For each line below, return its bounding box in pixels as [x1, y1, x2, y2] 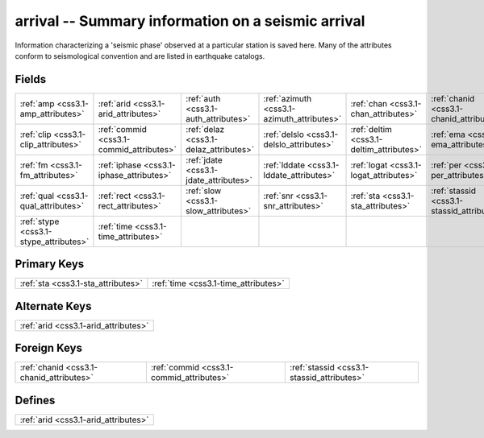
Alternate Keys [15, 299, 92, 313]
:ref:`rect [98, 190, 131, 201]
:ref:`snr [263, 190, 294, 201]
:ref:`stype [19, 216, 60, 227]
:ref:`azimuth [263, 93, 312, 104]
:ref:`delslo [263, 129, 304, 140]
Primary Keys [15, 258, 85, 271]
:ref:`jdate [186, 154, 223, 165]
